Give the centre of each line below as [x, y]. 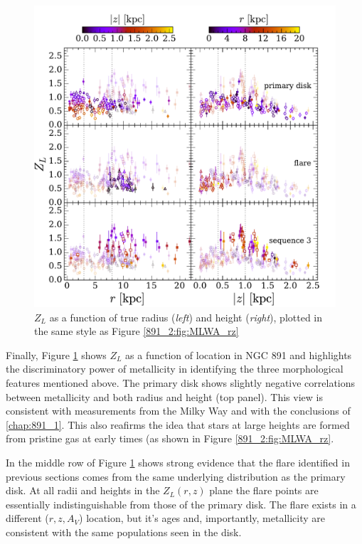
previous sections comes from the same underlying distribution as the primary [176, 476]
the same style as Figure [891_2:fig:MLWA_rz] [137, 331]
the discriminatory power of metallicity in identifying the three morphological [175, 369]
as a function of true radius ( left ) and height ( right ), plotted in [186, 317]
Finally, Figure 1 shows [56, 354]
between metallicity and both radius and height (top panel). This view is [164, 396]
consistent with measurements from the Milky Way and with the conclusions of [178, 411]
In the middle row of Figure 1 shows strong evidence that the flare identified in [178, 462]
